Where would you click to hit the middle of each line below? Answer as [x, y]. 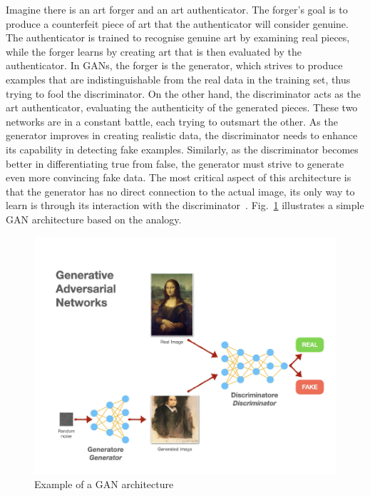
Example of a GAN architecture [104, 484]
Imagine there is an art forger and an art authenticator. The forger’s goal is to [177, 9]
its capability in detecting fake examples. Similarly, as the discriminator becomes [182, 149]
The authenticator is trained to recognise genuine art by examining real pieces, [178, 37]
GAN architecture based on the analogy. [94, 219]
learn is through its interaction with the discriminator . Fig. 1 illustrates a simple [185, 205]
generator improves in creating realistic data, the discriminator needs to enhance [182, 135]
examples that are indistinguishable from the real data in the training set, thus [178, 79]
